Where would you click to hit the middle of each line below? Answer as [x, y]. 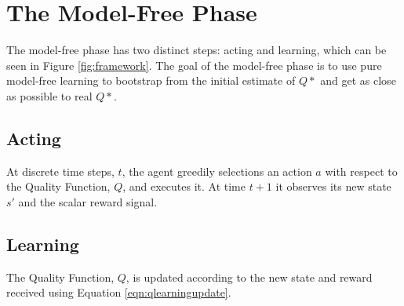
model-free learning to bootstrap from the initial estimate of [151, 80]
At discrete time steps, [60, 171]
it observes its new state [333, 186]
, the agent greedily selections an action [217, 171]
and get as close [358, 80]
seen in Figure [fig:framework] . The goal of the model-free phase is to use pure [194, 65]
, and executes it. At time [184, 186]
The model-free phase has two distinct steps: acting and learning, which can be [197, 50]
